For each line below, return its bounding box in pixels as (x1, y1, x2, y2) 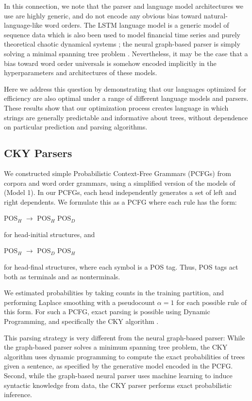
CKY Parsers (4, 145, 72, 160)
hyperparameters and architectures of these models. (4, 67, 157, 78)
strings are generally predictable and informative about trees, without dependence (4, 112, 248, 122)
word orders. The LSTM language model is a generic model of (44, 20, 229, 30)
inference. (4, 389, 32, 400)
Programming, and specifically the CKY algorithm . (4, 316, 159, 326)
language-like (4, 20, 43, 30)
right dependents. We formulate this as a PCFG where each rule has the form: (4, 196, 237, 207)
